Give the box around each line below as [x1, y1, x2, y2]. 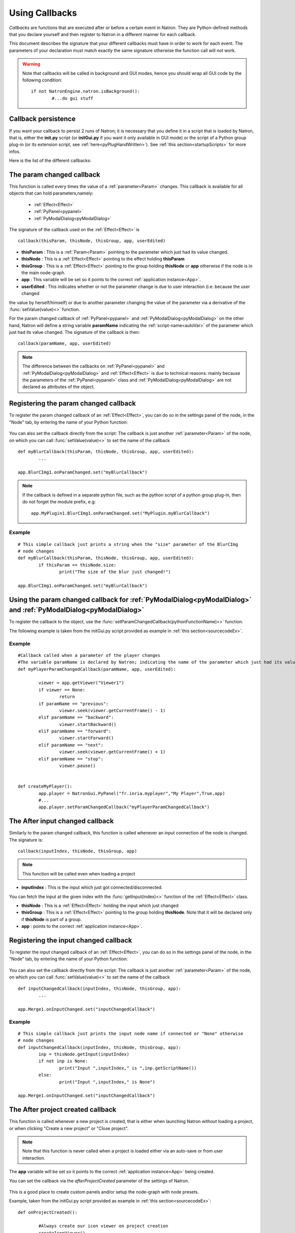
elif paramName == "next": [38, 742, 104, 748]
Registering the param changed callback [9, 399, 136, 408]
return [59, 694, 75, 700]
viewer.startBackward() [59, 722, 117, 727]
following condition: [22, 77, 62, 83]
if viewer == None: [38, 687, 86, 692]
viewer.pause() [59, 763, 96, 769]
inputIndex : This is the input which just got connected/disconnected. [21, 884, 163, 890]
